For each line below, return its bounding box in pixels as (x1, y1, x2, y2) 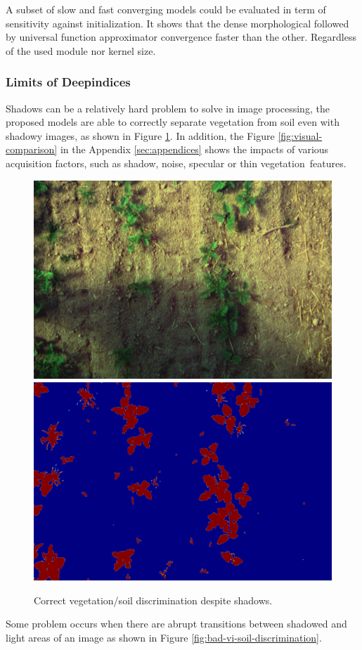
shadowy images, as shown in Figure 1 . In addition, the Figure (6, 128, 275, 143)
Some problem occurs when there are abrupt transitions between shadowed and (6, 616, 347, 631)
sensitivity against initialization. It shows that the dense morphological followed (6, 15, 349, 30)
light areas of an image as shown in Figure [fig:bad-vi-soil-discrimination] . (6, 630, 322, 644)
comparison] (6, 142, 58, 157)
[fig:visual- (278, 128, 323, 143)
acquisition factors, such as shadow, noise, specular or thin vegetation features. (6, 155, 347, 170)
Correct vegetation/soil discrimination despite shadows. (34, 592, 273, 607)
